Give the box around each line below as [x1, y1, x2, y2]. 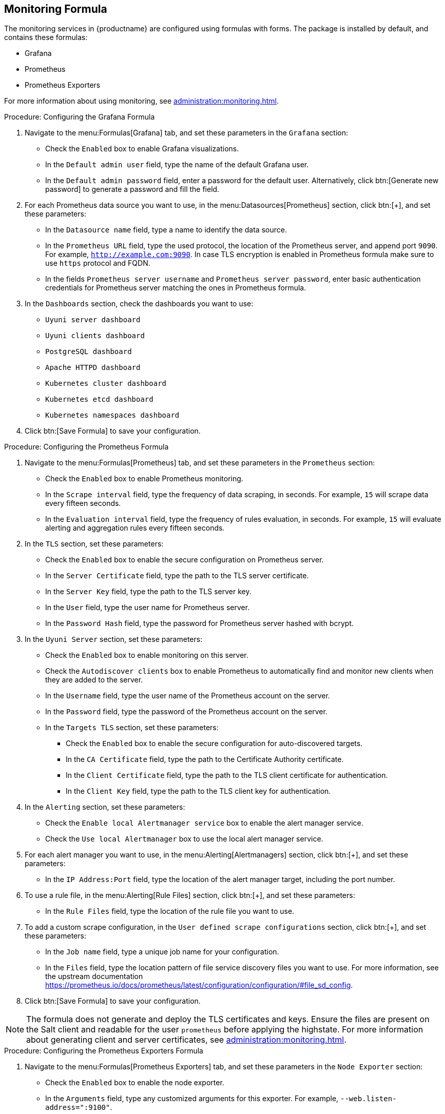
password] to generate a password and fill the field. [45, 185, 220, 194]
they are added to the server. [45, 675, 143, 685]
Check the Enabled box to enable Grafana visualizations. [45, 144, 239, 153]
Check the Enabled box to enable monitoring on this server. [45, 651, 248, 660]
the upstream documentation [45, 972, 143, 981]
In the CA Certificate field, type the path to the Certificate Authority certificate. [66, 755, 344, 764]
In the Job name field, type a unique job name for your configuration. [45, 947, 279, 956]
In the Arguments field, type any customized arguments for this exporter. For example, [45, 1094, 339, 1103]
